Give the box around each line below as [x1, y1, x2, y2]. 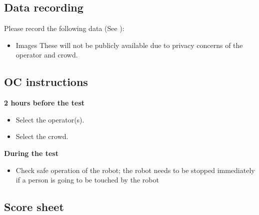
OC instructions [4, 74, 88, 89]
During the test [4, 147, 58, 158]
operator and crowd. [15, 49, 78, 60]
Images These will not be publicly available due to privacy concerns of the [15, 39, 243, 50]
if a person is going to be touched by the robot [15, 174, 159, 185]
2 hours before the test [4, 97, 85, 108]
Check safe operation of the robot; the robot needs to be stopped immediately [15, 164, 255, 175]
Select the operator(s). [15, 114, 84, 124]
